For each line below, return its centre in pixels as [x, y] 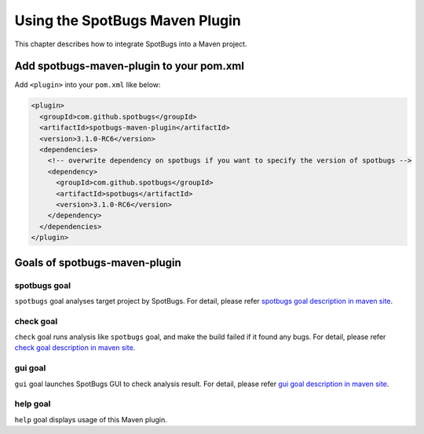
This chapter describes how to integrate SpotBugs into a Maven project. [131, 44]
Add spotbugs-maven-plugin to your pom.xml [130, 66]
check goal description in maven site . [75, 348]
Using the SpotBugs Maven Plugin [128, 20]
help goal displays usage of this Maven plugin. [91, 419]
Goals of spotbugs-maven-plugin [98, 263]
